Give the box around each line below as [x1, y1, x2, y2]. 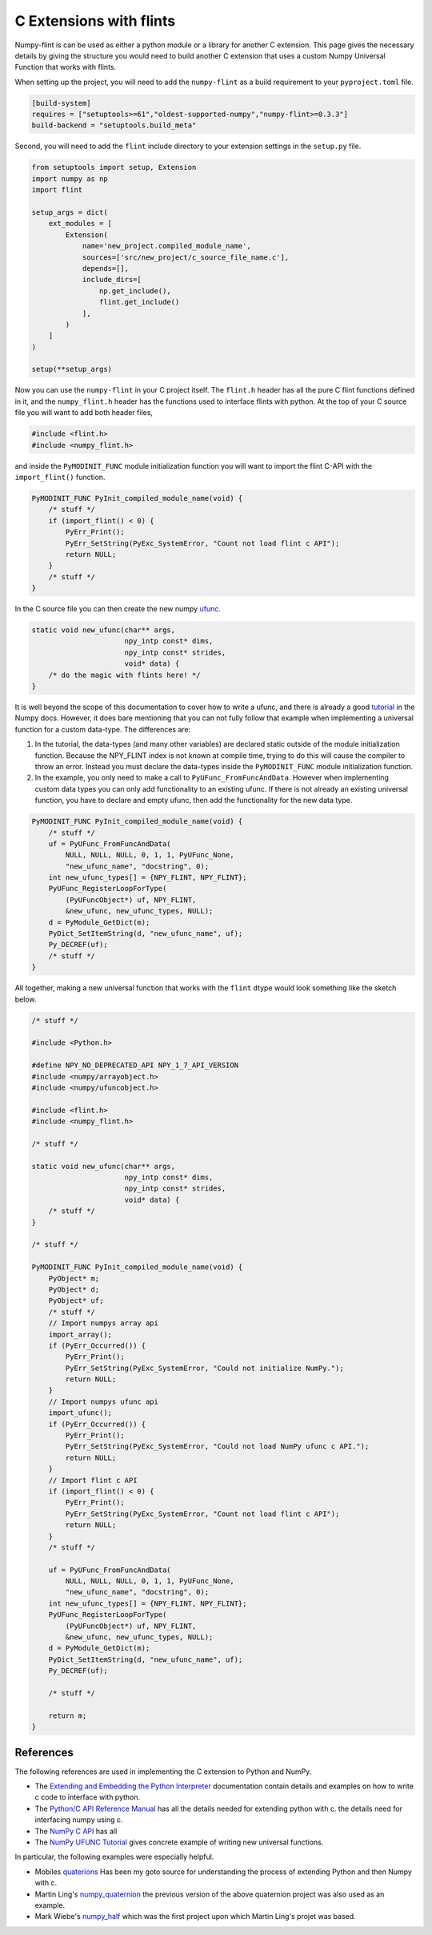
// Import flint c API [48, 1475, 138, 1485]
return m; [48, 1711, 87, 1720]
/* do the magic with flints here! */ [48, 670, 201, 679]
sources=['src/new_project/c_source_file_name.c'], [82, 252, 290, 262]
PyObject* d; [48, 1284, 100, 1294]
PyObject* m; [48, 1274, 100, 1283]
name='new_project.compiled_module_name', [82, 241, 251, 251]
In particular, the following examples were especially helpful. [14, 1852, 214, 1862]
